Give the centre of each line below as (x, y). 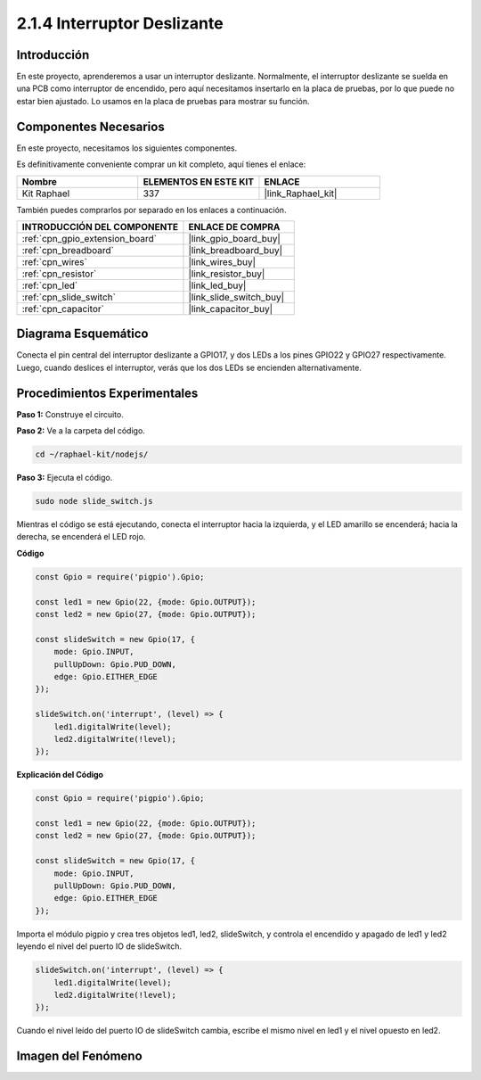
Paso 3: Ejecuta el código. (65, 478)
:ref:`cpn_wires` (55, 261)
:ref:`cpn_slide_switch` (69, 297)
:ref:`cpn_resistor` (59, 274)
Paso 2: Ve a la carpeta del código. (81, 431)
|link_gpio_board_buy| (234, 238)
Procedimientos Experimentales (107, 393)
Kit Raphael (46, 194)
